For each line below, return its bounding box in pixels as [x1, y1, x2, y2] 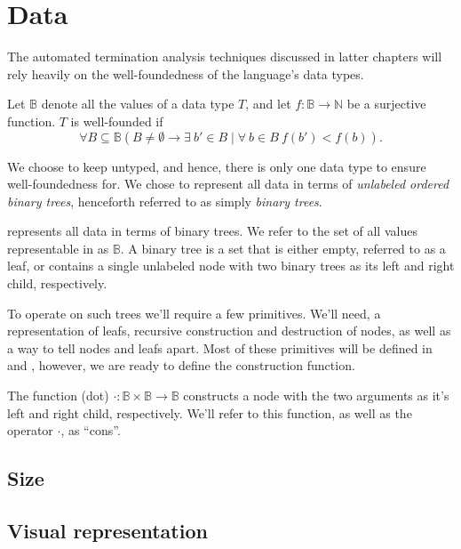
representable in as [7, 238, 109, 257]
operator [7, 421, 53, 440]
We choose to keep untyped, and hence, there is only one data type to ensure [7, 157, 426, 175]
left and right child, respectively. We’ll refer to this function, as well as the [7, 403, 412, 422]
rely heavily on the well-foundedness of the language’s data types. [7, 64, 364, 83]
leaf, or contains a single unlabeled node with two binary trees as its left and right [7, 256, 455, 275]
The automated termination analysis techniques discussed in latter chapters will [7, 47, 442, 66]
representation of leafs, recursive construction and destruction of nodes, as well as [7, 321, 451, 340]
